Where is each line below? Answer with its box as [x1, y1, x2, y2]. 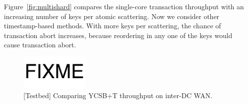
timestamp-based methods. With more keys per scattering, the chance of [4, 21, 221, 31]
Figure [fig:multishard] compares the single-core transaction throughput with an [4, 1, 244, 11]
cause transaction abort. [4, 40, 76, 50]
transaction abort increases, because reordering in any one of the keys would [4, 30, 232, 40]
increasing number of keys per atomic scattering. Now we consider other [4, 11, 220, 21]
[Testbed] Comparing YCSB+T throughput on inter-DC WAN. [23, 90, 212, 101]
